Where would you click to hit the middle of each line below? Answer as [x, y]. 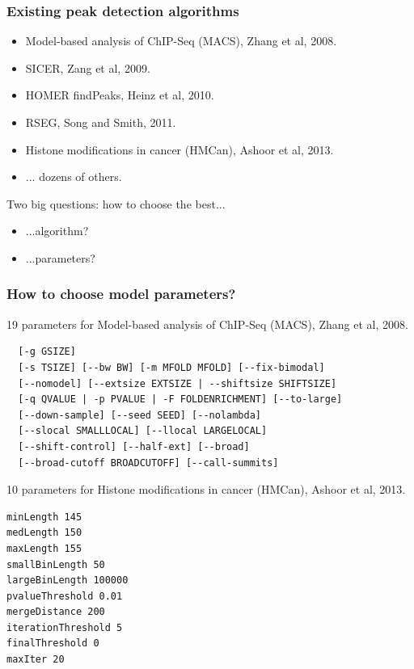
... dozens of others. [74, 177]
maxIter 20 [36, 660]
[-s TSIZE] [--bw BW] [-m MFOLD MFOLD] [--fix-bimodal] [171, 367]
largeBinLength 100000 [68, 581]
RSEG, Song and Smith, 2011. [101, 122]
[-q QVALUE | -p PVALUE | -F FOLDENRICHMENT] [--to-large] [180, 400]
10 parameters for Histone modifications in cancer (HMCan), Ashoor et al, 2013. [206, 489]
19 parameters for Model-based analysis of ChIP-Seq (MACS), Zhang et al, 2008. [207, 324]
